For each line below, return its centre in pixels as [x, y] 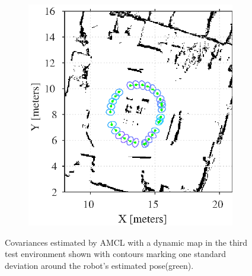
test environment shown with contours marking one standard [116, 254]
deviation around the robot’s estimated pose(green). [99, 266]
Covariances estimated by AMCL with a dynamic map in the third [126, 242]
